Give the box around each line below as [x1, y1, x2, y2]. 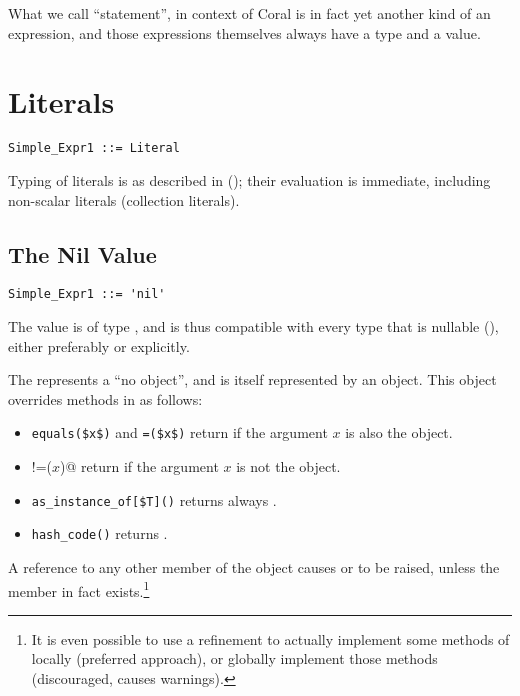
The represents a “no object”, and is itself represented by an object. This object [8, 369, 497, 390]
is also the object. [345, 422, 453, 443]
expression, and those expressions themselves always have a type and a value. [8, 22, 481, 43]
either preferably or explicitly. [8, 335, 190, 356]
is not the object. [236, 456, 341, 477]
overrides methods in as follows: [8, 388, 203, 409]
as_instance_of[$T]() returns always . [31, 489, 277, 510]
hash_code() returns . [31, 523, 168, 544]
